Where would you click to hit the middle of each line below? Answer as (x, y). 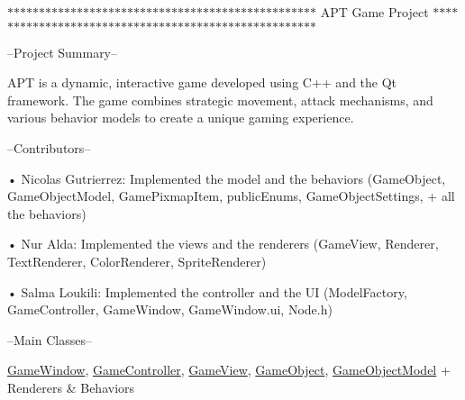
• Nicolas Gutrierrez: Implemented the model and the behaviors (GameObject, (227, 178)
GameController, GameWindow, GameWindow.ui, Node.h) (170, 309)
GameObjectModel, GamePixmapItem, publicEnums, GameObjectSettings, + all (231, 196)
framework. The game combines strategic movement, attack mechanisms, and (220, 100)
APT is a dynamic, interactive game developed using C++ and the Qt (202, 82)
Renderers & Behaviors (71, 387)
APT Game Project (374, 12)
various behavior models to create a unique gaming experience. (181, 118)
